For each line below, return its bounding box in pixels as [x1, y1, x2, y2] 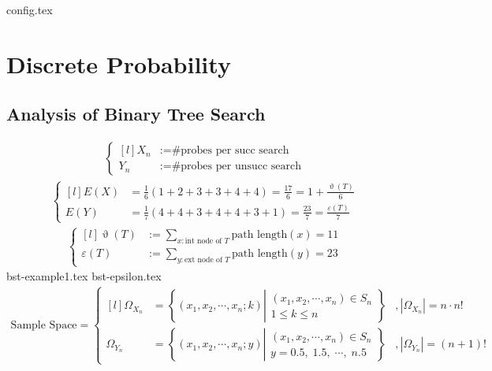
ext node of [184, 255, 222, 264]
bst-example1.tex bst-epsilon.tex [6, 268, 162, 284]
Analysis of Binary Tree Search [6, 102, 266, 126]
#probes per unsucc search [171, 161, 302, 173]
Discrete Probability [6, 47, 231, 80]
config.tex [6, 2, 53, 17]
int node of [184, 237, 222, 246]
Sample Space [10, 319, 77, 331]
